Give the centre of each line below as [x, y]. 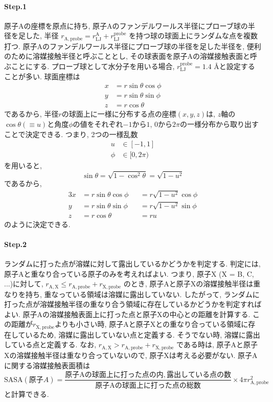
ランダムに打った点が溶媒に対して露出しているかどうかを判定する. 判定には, [132, 263]
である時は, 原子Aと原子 [217, 344]
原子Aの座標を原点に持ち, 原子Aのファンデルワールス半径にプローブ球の [126, 25]
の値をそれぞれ [98, 124]
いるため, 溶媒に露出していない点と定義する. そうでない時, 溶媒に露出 [143, 334]
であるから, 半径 [31, 114]
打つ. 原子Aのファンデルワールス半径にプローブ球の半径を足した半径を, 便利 [133, 46]
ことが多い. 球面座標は [42, 76]
